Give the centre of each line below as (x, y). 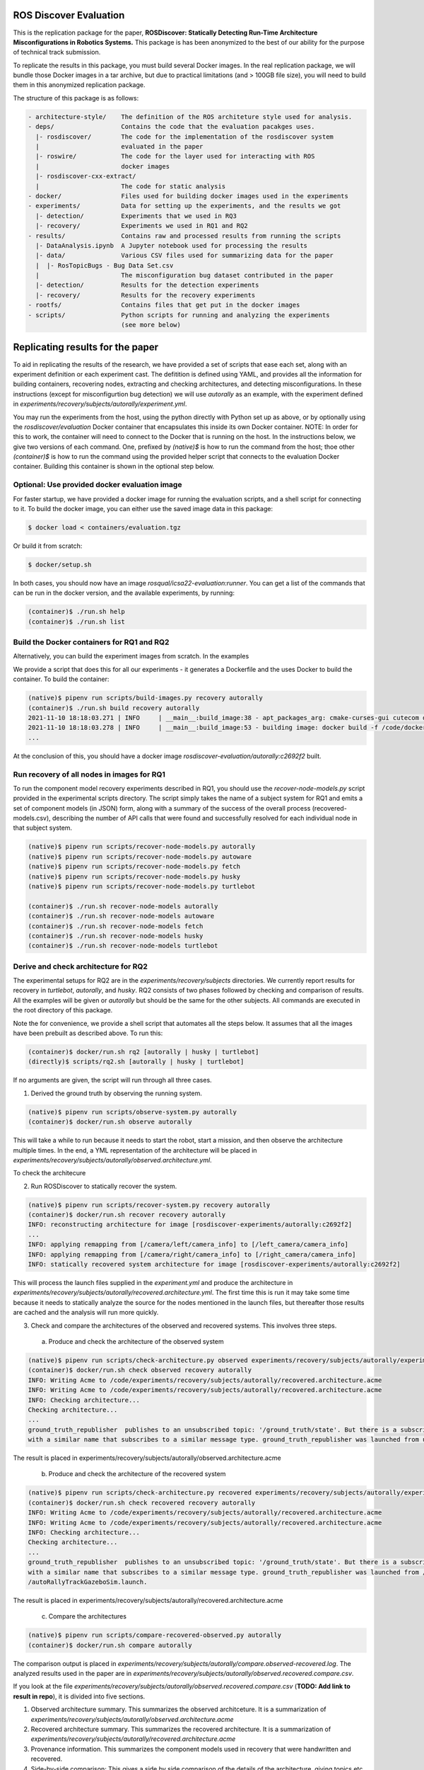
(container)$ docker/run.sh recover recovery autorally (127, 1215)
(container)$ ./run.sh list (76, 622)
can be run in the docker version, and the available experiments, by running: (124, 593)
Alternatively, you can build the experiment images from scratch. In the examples (131, 656)
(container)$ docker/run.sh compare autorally (110, 1645)
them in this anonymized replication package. (79, 85)
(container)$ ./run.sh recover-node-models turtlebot (123, 946)
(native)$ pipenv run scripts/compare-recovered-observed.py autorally (155, 1635)
